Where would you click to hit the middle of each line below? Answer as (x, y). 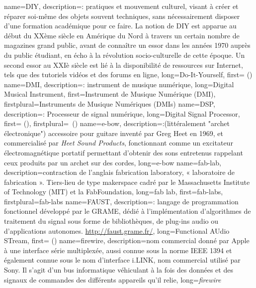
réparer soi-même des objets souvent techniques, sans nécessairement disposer (122, 16)
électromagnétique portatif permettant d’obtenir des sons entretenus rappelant (124, 152)
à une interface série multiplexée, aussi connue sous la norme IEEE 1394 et (118, 250)
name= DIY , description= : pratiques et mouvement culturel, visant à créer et (121, 6)
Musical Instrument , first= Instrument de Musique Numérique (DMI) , (110, 94)
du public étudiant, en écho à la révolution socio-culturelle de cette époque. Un (125, 55)
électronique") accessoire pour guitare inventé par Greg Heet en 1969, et (114, 133)
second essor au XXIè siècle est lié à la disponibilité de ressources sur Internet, (124, 65)
